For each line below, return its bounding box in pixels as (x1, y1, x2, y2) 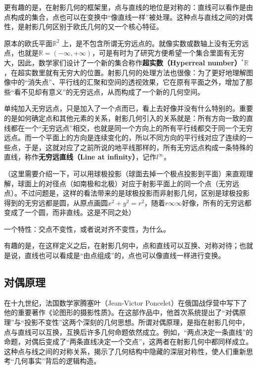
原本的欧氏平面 (4, 38, 52, 48)
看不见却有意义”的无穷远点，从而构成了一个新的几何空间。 (14, 86, 205, 97)
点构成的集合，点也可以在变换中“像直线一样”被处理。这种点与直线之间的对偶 (4, 11, 253, 22)
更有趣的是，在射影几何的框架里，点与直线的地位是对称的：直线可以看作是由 (4, 2, 253, 12)
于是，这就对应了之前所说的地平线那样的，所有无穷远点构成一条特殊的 (24, 142, 253, 152)
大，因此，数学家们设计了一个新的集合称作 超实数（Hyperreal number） (4, 57, 241, 67)
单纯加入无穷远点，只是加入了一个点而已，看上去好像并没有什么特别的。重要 (4, 103, 253, 113)
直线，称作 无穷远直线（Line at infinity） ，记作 (4, 152, 157, 162)
